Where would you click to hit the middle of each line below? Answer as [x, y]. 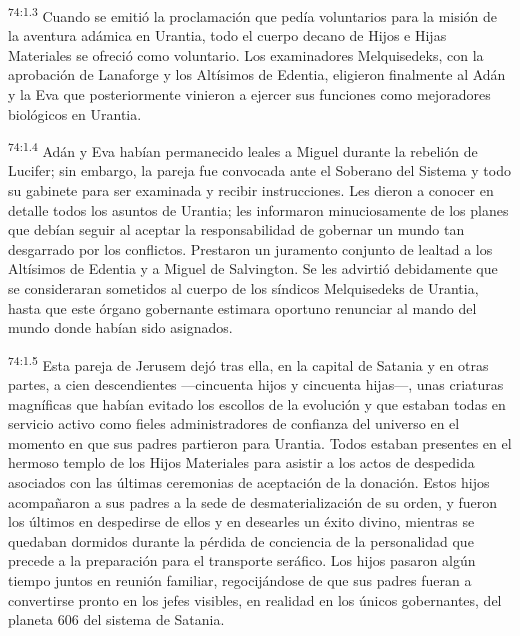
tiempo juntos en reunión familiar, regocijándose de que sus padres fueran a [240, 580]
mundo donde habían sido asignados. [120, 327]
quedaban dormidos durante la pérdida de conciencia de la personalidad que [241, 540]
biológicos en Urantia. [75, 113]
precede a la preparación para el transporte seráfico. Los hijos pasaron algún [242, 560]
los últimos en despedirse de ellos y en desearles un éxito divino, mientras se [241, 521]
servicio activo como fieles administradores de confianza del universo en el [234, 423]
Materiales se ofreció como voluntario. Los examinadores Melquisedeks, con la [246, 54]
